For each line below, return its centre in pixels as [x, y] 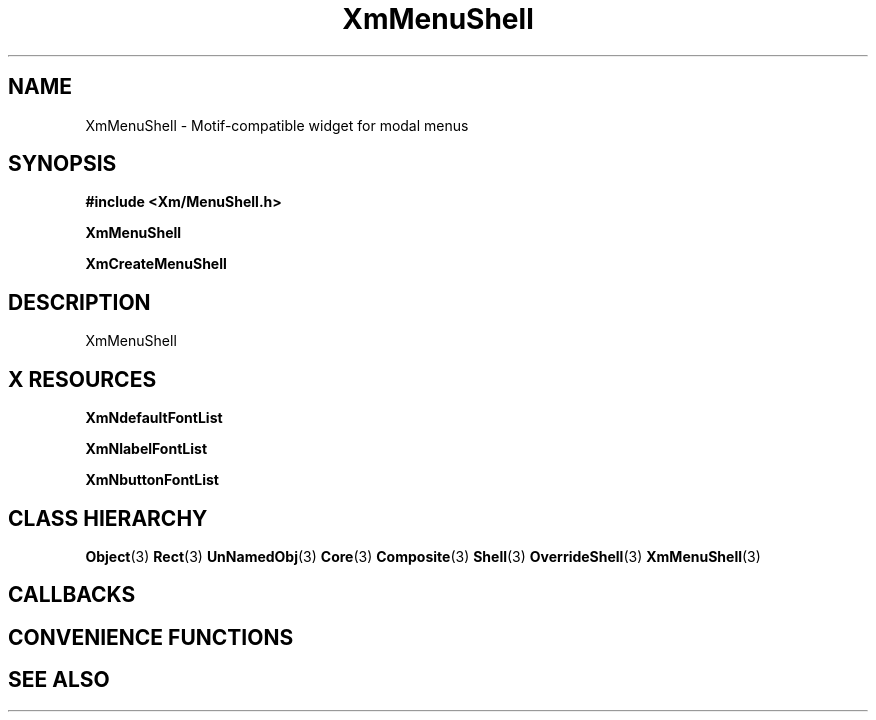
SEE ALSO [59, 680]
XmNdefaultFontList [154, 418]
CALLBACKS [72, 595]
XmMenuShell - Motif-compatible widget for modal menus [277, 125]
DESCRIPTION [79, 302]
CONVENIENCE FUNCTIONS [151, 637]
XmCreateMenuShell [156, 264]
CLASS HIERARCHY [108, 518]
